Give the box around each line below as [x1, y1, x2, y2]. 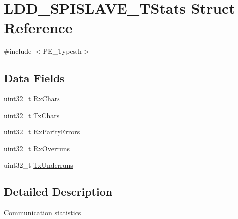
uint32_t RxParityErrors [4, 127, 80, 137]
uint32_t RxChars [4, 93, 60, 104]
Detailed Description [4, 184, 113, 199]
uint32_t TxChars [4, 110, 59, 120]
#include [4, 46, 32, 56]
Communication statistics [4, 207, 81, 218]
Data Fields [4, 70, 65, 86]
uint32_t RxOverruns [4, 143, 70, 153]
